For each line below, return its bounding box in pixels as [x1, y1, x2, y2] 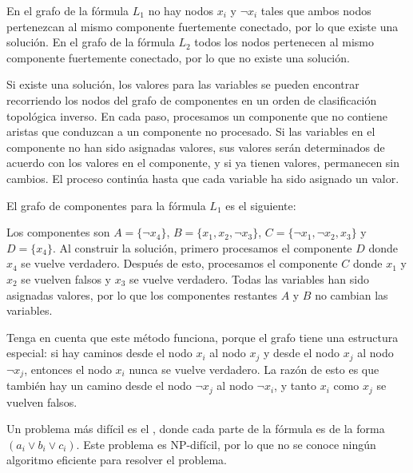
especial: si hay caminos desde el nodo [6, 344, 193, 361]
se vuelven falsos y [21, 270, 111, 287]
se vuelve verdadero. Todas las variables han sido [129, 270, 369, 287]
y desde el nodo [264, 344, 340, 361]
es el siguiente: [225, 197, 296, 213]
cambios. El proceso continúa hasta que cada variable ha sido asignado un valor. [6, 169, 399, 186]
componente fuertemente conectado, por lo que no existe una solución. [6, 49, 350, 66]
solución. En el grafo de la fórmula [6, 34, 175, 50]
